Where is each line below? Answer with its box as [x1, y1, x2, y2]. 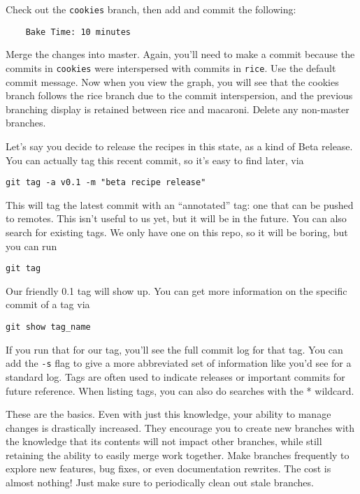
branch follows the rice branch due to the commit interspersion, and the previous [6, 88, 353, 103]
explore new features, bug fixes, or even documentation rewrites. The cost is [6, 461, 331, 476]
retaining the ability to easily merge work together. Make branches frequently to [6, 447, 350, 462]
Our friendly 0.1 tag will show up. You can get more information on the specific [6, 283, 347, 298]
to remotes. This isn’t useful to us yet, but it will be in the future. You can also [6, 211, 347, 226]
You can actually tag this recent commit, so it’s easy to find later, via [6, 152, 304, 167]
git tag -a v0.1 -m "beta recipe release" [6, 177, 206, 188]
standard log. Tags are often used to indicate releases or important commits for [6, 369, 345, 384]
